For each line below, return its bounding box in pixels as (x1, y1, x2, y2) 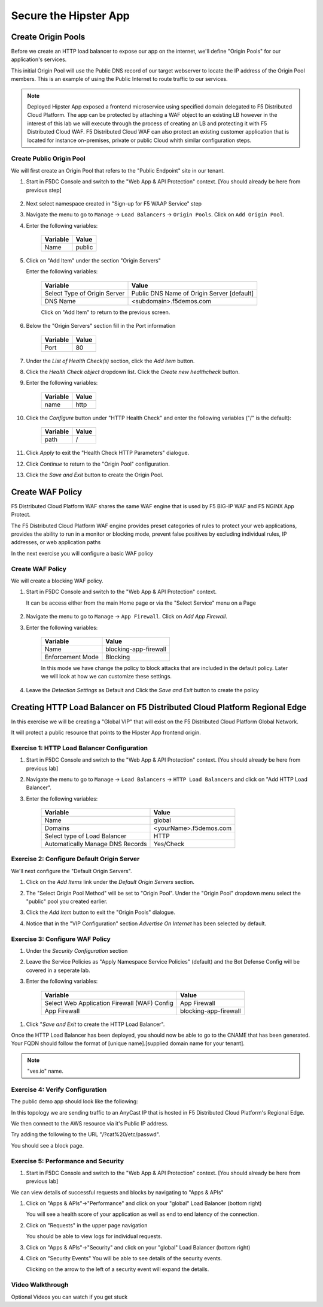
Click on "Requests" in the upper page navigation (26, 1221, 148, 1228)
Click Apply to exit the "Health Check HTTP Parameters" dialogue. (26, 449, 190, 457)
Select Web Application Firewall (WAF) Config (44, 998, 173, 1007)
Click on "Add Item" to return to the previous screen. (41, 309, 170, 316)
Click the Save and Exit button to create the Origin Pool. (26, 471, 164, 478)
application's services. (11, 56, 67, 63)
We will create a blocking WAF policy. (11, 577, 104, 584)
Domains (44, 824, 70, 832)
